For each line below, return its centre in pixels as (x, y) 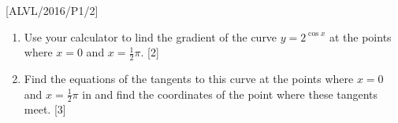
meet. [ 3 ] (45, 109)
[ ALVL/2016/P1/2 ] (52, 10)
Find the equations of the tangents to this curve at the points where (189, 79)
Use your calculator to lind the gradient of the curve (151, 36)
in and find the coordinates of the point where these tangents (230, 94)
